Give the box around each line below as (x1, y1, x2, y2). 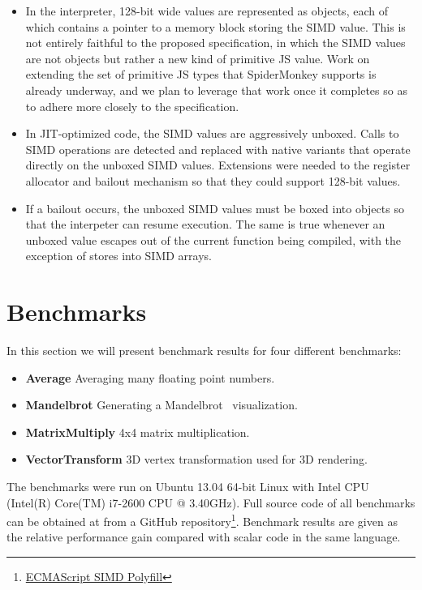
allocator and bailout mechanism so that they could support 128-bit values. (25, 172, 401, 189)
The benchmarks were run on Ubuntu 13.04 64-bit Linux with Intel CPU (6, 478, 369, 494)
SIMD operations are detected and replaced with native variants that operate (25, 140, 411, 157)
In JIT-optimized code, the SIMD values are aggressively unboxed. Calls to (25, 125, 399, 142)
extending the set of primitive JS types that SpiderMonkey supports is (25, 66, 377, 83)
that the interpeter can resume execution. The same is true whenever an (25, 216, 385, 233)
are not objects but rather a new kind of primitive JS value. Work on (25, 49, 370, 66)
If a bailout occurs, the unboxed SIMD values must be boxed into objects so (25, 199, 404, 216)
